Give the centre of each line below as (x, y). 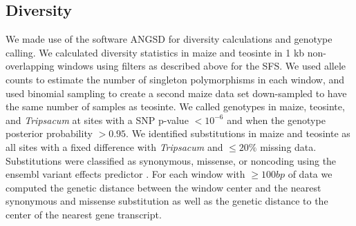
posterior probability (49, 133)
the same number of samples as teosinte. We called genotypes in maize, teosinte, (175, 106)
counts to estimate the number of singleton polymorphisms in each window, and (175, 79)
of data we (310, 174)
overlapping (30, 66)
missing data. (288, 146)
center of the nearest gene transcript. (84, 214)
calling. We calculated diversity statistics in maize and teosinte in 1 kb (155, 52)
